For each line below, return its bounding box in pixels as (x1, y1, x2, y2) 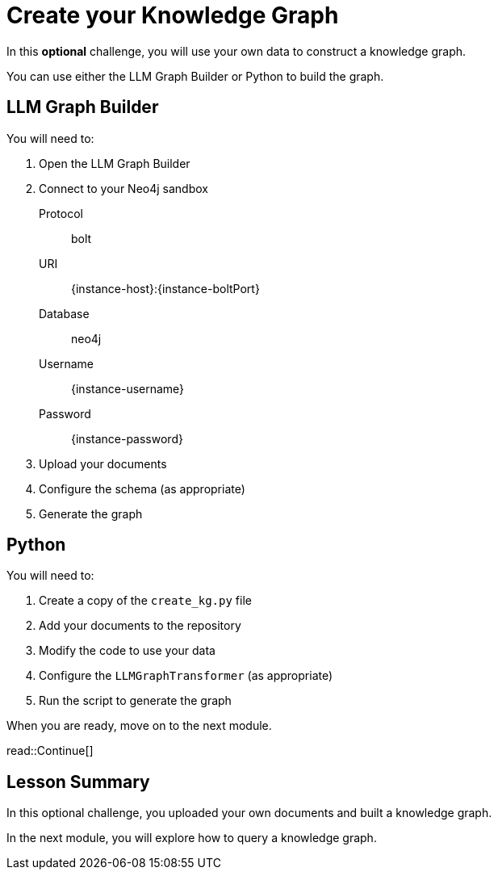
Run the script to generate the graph (39, 694, 232, 708)
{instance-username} (71, 381, 185, 396)
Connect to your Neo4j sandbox (39, 181, 208, 195)
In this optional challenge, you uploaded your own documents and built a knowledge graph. (6, 806, 492, 820)
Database (39, 306, 90, 321)
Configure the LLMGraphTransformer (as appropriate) (39, 669, 333, 683)
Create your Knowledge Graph (6, 2, 339, 29)
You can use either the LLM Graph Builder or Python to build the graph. (6, 69, 384, 83)
